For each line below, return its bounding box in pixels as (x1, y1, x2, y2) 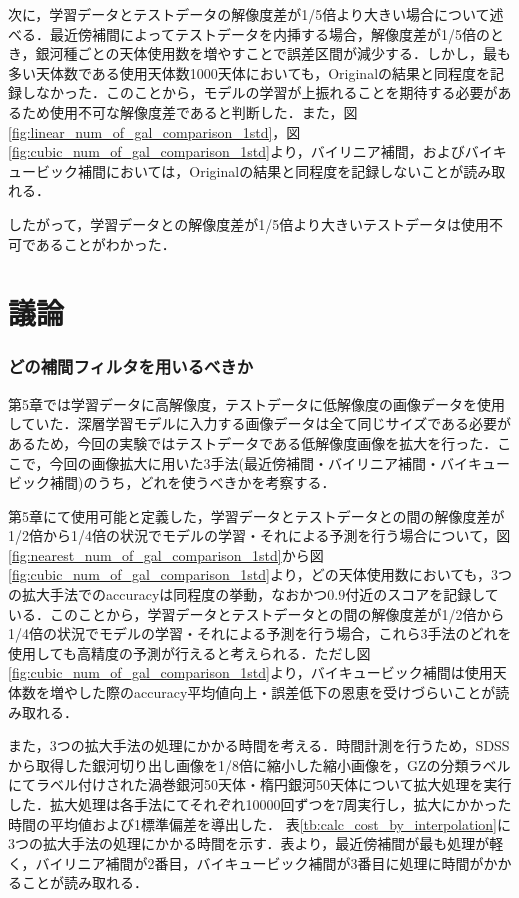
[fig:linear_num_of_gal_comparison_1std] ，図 (8, 121, 301, 142)
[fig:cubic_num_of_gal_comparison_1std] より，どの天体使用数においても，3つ (8, 564, 513, 585)
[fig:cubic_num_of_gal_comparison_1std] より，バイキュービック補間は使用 (8, 662, 493, 683)
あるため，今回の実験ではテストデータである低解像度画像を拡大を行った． (8, 432, 498, 453)
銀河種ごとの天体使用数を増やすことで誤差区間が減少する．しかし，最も (35, 43, 512, 64)
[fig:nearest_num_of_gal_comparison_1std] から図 (8, 544, 324, 565)
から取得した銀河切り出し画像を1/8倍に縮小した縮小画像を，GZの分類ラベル (8, 754, 511, 775)
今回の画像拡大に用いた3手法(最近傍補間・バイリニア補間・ (49, 452, 440, 473)
